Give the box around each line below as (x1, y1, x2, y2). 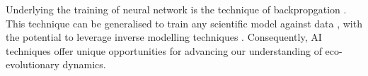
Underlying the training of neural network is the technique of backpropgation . (6, 2, 347, 16)
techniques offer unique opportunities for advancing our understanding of (6, 43, 322, 58)
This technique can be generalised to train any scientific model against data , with (6, 15, 362, 30)
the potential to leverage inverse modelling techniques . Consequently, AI (6, 30, 322, 44)
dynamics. (62, 57, 106, 72)
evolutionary (6, 57, 59, 72)
